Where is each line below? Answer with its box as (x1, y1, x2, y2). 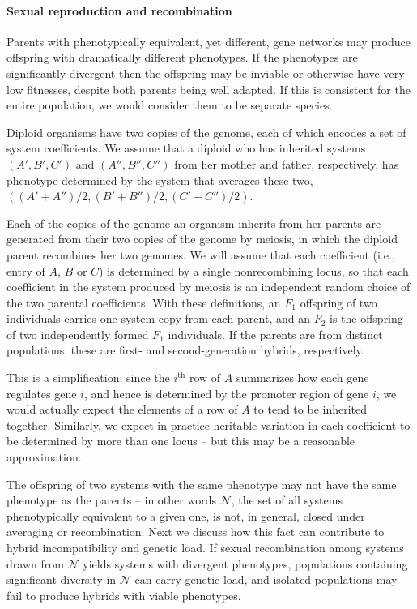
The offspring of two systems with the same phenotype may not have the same (6, 475, 397, 492)
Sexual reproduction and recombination (6, 2, 232, 19)
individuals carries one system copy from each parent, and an (6, 310, 310, 327)
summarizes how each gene (236, 369, 369, 386)
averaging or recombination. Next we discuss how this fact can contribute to (6, 523, 385, 540)
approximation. (6, 448, 82, 465)
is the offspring (329, 310, 403, 327)
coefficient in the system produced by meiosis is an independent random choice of (6, 278, 411, 295)
